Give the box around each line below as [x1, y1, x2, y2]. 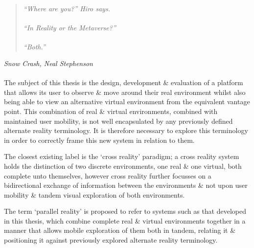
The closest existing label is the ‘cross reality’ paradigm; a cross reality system [4, 151, 239, 161]
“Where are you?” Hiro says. [23, 3, 110, 13]
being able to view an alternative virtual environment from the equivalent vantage [4, 96, 250, 107]
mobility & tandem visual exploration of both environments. [4, 189, 185, 200]
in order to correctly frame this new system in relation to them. [4, 135, 195, 145]
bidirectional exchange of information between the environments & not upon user [4, 180, 248, 190]
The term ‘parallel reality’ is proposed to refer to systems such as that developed [4, 206, 247, 216]
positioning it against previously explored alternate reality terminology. [4, 235, 218, 245]
